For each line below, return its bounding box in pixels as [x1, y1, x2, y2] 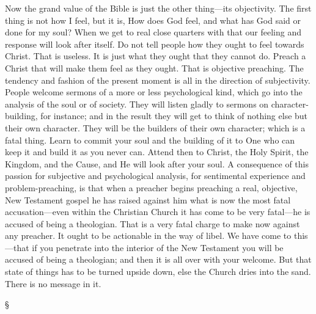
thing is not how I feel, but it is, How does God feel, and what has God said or [5, 13, 301, 26]
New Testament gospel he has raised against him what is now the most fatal [5, 193, 291, 206]
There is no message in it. [5, 277, 101, 290]
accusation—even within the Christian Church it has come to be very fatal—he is [5, 205, 310, 218]
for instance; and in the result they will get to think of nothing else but [40, 109, 308, 122]
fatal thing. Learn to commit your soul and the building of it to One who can [5, 133, 295, 146]
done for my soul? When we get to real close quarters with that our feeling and [5, 26, 301, 38]
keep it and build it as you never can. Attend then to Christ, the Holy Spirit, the [5, 145, 309, 158]
